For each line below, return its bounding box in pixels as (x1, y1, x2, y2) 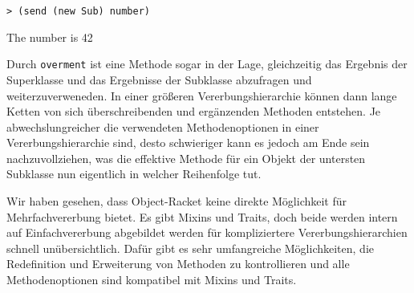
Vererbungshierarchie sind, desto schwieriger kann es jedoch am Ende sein (6, 134, 370, 151)
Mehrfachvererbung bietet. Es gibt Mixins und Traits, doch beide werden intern (6, 208, 398, 225)
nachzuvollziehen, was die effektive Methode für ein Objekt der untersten (6, 149, 366, 166)
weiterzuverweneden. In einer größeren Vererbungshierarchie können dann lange (6, 87, 397, 104)
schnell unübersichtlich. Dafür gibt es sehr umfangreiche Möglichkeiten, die (6, 239, 375, 256)
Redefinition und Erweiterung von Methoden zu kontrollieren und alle (6, 255, 350, 272)
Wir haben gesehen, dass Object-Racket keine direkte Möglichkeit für (6, 193, 347, 210)
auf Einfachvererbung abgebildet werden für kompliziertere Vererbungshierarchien (6, 224, 408, 241)
